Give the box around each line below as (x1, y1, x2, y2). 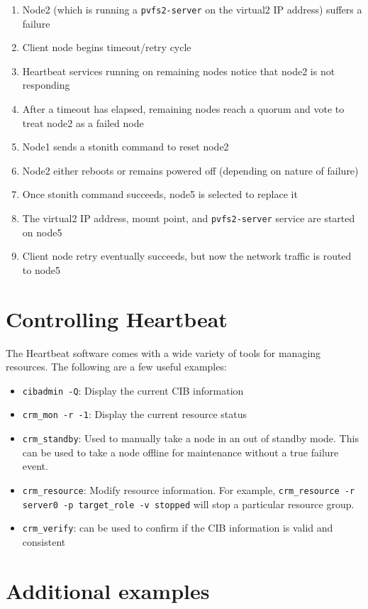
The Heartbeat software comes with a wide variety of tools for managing (6, 345, 321, 360)
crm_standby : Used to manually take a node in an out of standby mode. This (22, 431, 359, 446)
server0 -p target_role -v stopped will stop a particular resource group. (22, 496, 355, 511)
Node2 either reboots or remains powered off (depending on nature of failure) (22, 163, 359, 177)
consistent (22, 534, 66, 549)
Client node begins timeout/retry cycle (22, 40, 191, 55)
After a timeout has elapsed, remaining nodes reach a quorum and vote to (22, 101, 345, 116)
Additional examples (6, 576, 210, 605)
